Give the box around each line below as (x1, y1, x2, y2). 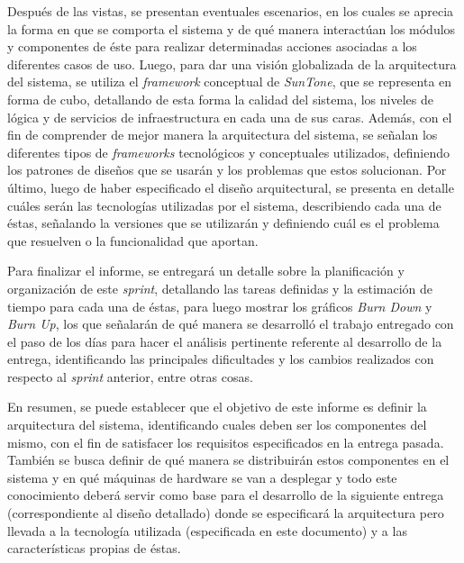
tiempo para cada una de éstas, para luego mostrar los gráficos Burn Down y (7, 296, 432, 315)
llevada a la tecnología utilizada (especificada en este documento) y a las (7, 521, 407, 540)
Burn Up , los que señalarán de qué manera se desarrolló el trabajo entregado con (7, 314, 454, 333)
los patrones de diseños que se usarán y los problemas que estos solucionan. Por (7, 160, 447, 179)
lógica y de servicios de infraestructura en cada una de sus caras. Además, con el (7, 107, 452, 126)
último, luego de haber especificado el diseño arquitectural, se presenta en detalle (7, 177, 454, 196)
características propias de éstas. (7, 539, 181, 558)
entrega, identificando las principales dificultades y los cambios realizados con (7, 350, 434, 368)
